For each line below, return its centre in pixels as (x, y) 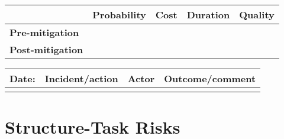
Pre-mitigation (44, 32)
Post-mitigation (46, 49)
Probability (119, 14)
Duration (208, 14)
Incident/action (81, 78)
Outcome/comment (210, 78)
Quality (257, 14)
